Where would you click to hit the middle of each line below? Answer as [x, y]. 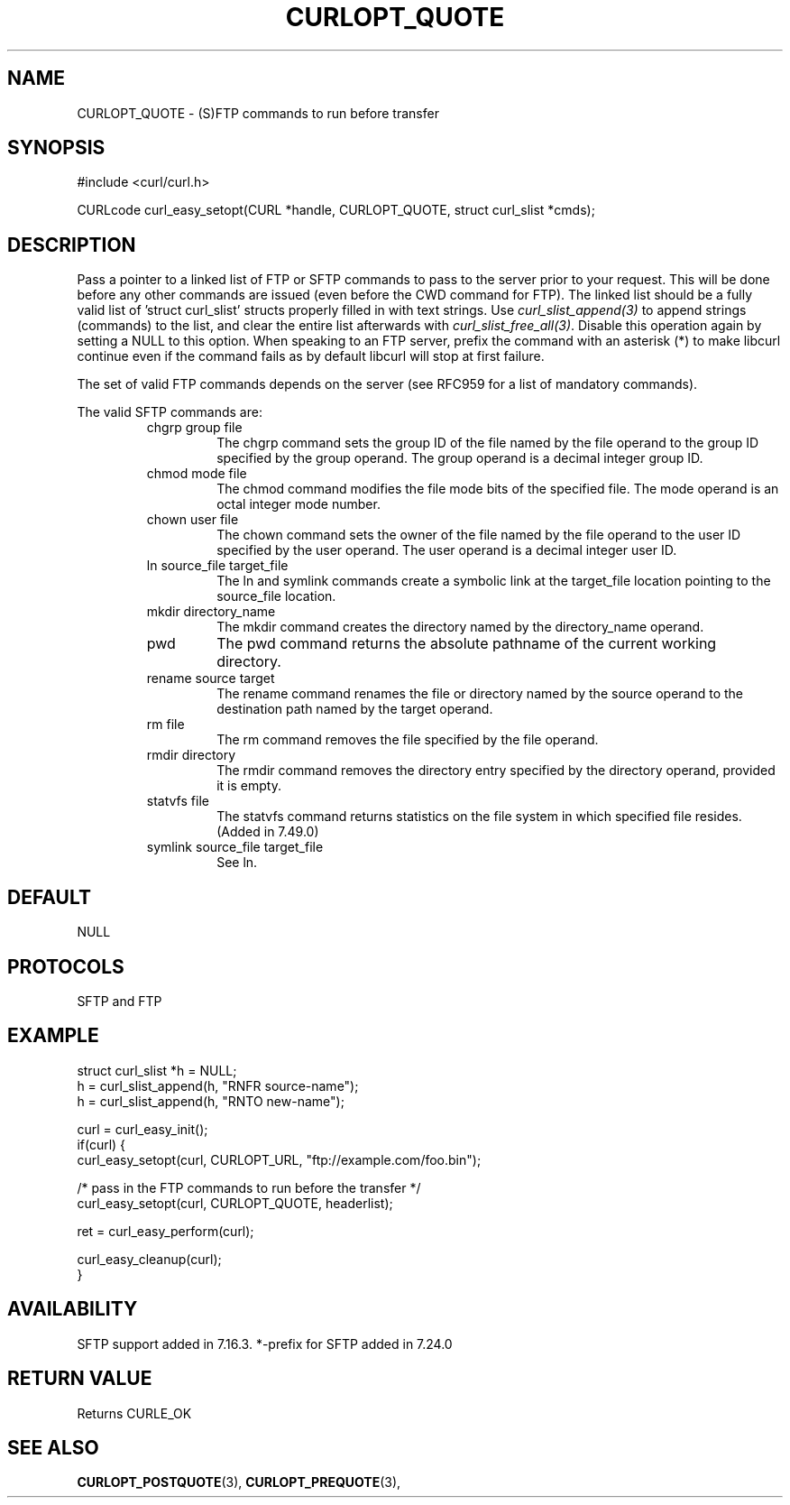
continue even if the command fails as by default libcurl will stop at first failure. [311, 356]
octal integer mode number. [299, 504]
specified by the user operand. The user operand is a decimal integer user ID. [447, 550]
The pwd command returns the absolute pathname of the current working [467, 644]
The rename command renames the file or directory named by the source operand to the [480, 694]
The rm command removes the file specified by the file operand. [408, 740]
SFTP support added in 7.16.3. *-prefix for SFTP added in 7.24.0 [265, 1343]
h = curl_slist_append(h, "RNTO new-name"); [211, 1101]
